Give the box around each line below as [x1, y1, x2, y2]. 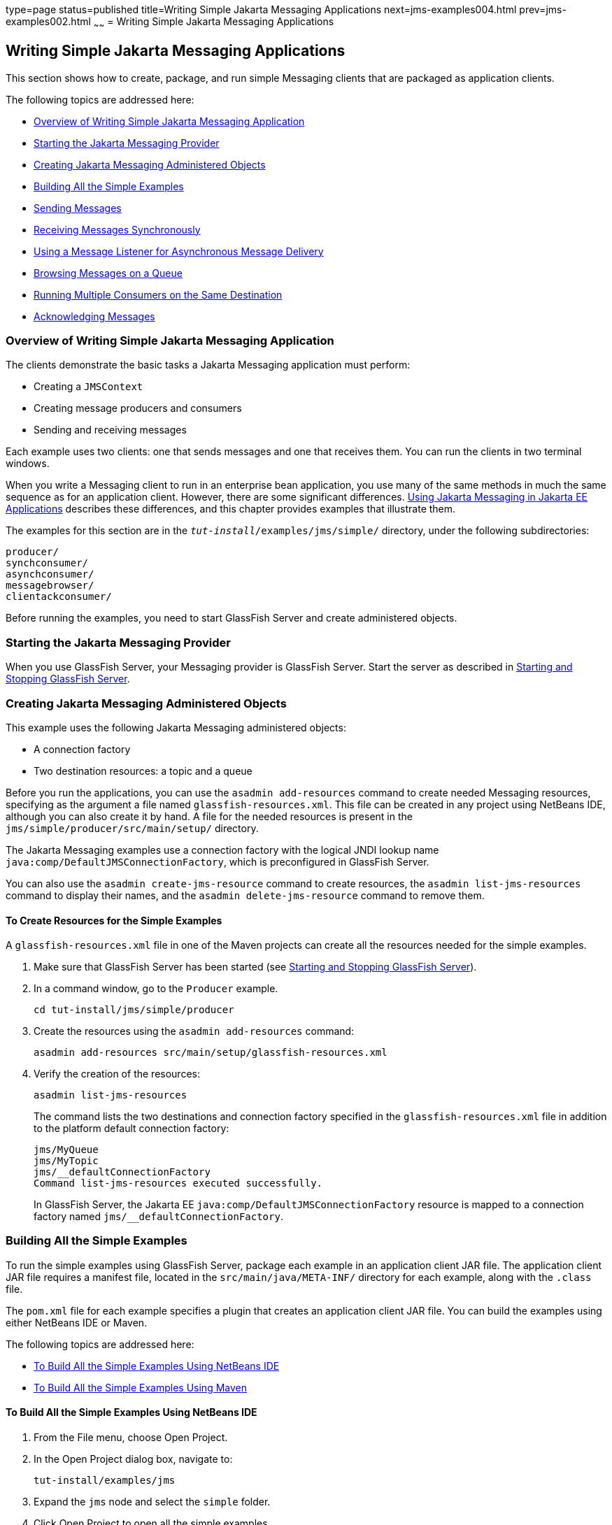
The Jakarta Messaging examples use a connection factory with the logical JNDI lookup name [6, 843, 439, 856]
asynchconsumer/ [6, 568, 94, 580]
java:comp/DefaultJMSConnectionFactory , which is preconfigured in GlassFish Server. [6, 855, 429, 868]
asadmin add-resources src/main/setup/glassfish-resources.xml [34, 1047, 387, 1059]
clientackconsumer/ [6, 591, 112, 603]
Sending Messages [34, 201, 122, 214]
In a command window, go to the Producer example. [34, 982, 278, 995]
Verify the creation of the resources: [34, 1068, 200, 1080]
